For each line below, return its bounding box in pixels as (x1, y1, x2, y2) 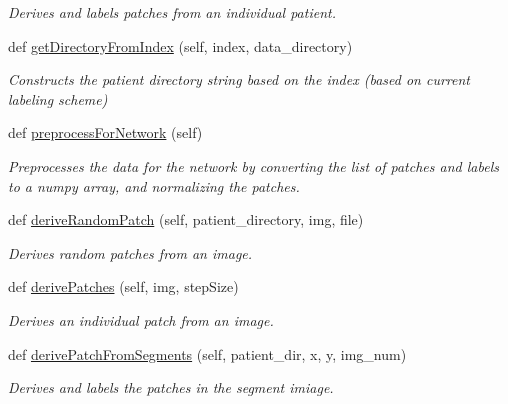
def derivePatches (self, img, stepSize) (8, 276, 239, 297)
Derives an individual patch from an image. (8, 309, 274, 330)
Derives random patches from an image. (8, 242, 253, 263)
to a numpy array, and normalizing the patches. (8, 175, 300, 196)
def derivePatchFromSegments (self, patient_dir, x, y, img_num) (8, 343, 407, 364)
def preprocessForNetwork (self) (8, 122, 203, 143)
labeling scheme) (8, 88, 108, 109)
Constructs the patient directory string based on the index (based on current (8, 69, 470, 90)
